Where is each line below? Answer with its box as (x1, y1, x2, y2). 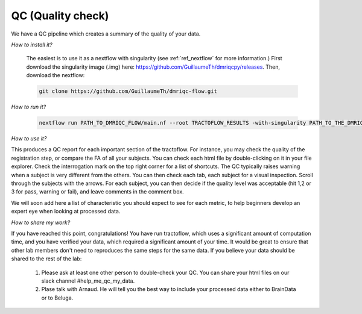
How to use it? (11, 135, 47, 142)
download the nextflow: (26, 72, 85, 79)
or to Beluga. (41, 294, 74, 301)
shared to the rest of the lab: (11, 255, 82, 262)
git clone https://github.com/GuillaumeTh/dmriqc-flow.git (39, 88, 217, 95)
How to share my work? (11, 219, 71, 226)
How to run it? (11, 103, 46, 111)
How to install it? (11, 41, 52, 48)
